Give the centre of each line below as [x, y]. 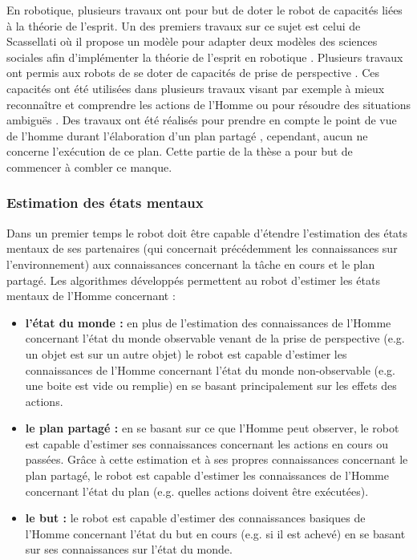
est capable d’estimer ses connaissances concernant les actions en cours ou [207, 443]
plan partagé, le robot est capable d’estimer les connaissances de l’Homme [207, 475]
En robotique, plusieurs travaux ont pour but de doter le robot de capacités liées [204, 10]
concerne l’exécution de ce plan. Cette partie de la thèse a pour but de [180, 151]
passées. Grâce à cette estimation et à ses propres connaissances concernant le [217, 459]
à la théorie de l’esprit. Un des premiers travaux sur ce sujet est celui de [184, 25]
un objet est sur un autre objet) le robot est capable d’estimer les [186, 353]
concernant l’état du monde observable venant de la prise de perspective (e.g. [215, 338]
